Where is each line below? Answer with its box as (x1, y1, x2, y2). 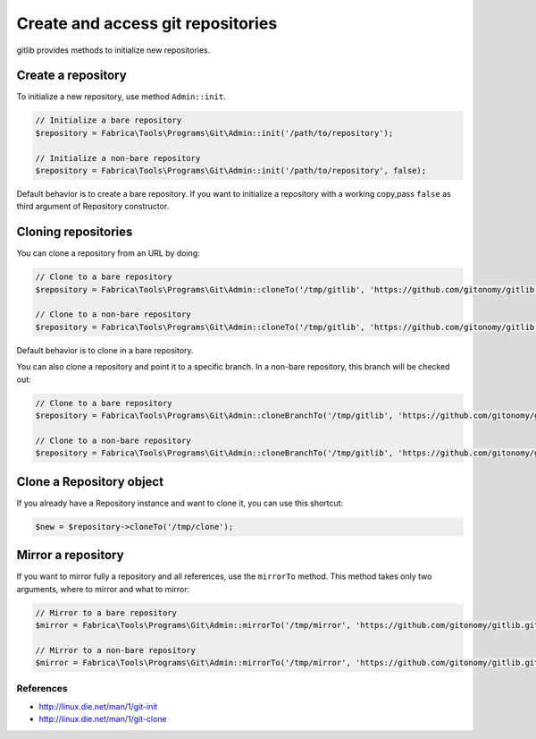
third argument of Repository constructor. (16, 201, 170, 212)
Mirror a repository (16, 548, 124, 563)
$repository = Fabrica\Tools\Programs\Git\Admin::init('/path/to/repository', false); (35, 166, 427, 175)
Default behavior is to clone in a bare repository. (16, 344, 194, 355)
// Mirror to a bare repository (35, 607, 178, 617)
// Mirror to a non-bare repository (35, 645, 197, 655)
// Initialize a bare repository (35, 115, 182, 125)
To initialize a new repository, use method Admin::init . (16, 91, 227, 102)
